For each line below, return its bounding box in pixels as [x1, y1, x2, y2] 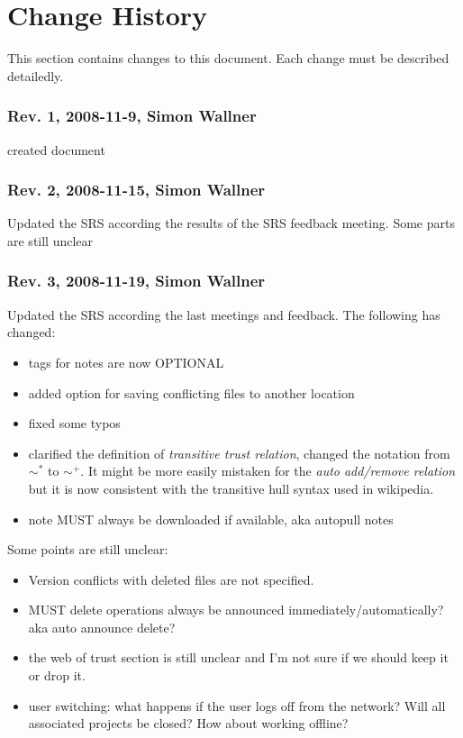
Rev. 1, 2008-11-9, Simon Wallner [7, 105, 257, 127]
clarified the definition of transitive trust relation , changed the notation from [28, 443, 450, 462]
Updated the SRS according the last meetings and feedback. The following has [7, 305, 440, 323]
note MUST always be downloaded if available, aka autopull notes [28, 509, 394, 528]
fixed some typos [28, 414, 121, 433]
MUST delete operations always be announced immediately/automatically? [28, 600, 444, 619]
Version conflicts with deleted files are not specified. [28, 569, 314, 588]
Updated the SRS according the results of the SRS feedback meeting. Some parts [7, 214, 455, 232]
